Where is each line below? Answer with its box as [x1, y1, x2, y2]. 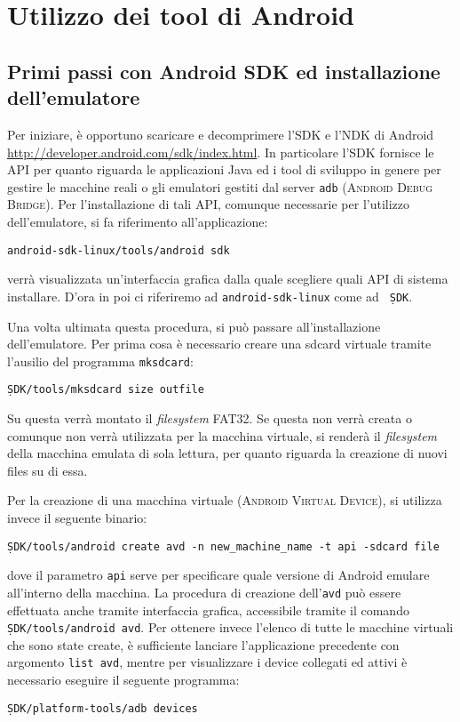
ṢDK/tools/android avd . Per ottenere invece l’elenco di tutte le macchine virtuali [7, 618, 454, 637]
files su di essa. [7, 461, 88, 479]
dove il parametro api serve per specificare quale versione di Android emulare [7, 566, 430, 584]
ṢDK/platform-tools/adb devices [7, 702, 198, 715]
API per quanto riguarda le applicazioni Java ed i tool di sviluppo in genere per [7, 160, 441, 179]
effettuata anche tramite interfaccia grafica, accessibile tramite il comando [7, 600, 409, 619]
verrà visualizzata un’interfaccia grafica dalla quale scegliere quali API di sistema [7, 269, 448, 288]
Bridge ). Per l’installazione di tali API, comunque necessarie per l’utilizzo [7, 195, 410, 213]
